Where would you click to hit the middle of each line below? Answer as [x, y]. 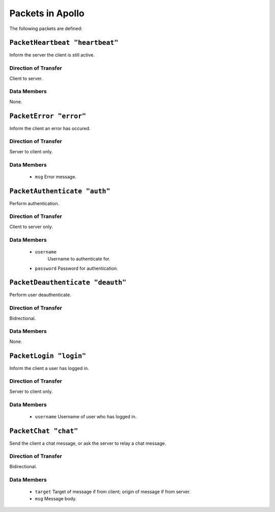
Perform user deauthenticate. [40, 295]
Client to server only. [31, 226]
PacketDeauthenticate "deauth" [68, 283]
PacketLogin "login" [48, 356]
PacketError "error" [48, 116]
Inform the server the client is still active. [52, 55]
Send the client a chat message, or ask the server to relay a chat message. [88, 443]
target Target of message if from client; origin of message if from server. [113, 492]
